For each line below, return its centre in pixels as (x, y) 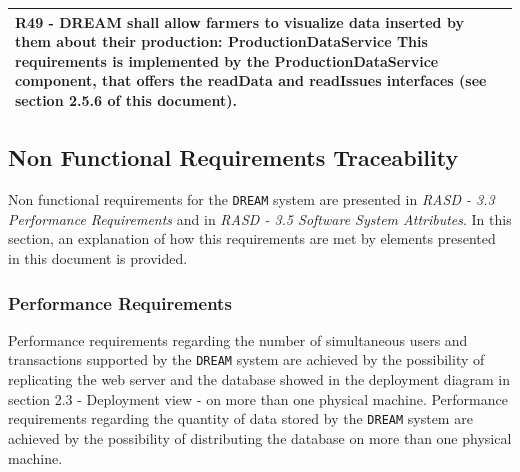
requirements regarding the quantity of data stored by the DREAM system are (240, 418)
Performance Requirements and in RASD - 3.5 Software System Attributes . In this (260, 218)
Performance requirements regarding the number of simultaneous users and (238, 339)
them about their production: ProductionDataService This (221, 41)
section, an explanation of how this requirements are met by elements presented (252, 238)
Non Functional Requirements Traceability (233, 157)
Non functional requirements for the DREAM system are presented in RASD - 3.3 (251, 199)
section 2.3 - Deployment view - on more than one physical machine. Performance (258, 398)
